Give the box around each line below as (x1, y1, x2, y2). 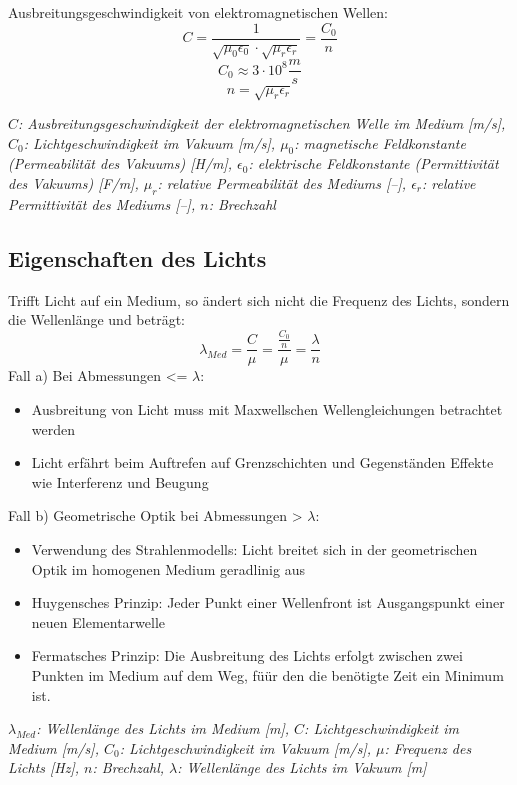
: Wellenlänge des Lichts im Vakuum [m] (177, 757, 427, 778)
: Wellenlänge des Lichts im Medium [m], (36, 718, 290, 739)
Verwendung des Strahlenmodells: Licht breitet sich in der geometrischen (31, 538, 478, 559)
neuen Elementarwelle (31, 611, 166, 632)
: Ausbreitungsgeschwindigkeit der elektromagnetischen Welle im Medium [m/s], (18, 113, 506, 134)
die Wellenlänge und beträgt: (8, 309, 186, 330)
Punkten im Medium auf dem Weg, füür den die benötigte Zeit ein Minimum (31, 664, 504, 685)
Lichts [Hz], (8, 757, 80, 778)
